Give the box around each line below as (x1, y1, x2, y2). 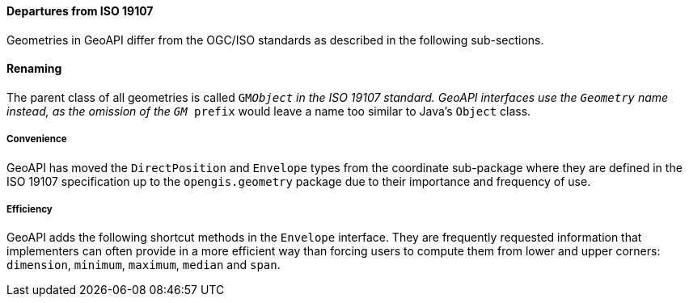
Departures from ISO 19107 (6, 4, 154, 18)
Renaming (6, 61, 62, 76)
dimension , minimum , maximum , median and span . (6, 258, 281, 272)
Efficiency (6, 204, 53, 215)
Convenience (6, 133, 67, 145)
